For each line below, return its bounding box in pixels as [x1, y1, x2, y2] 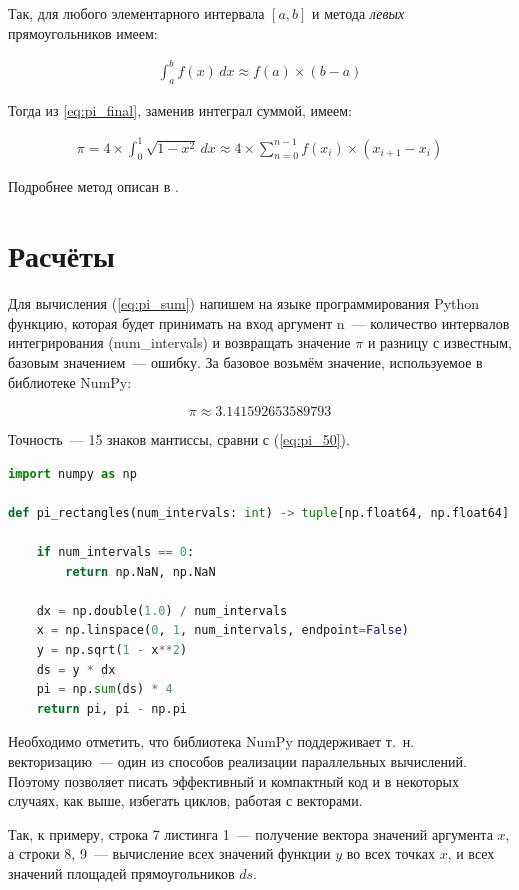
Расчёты [8, 235, 115, 276]
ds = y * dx [36, 662, 116, 677]
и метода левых [312, 3, 405, 23]
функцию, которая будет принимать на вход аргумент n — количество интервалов [8, 312, 510, 333]
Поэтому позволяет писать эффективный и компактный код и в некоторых [8, 770, 459, 791]
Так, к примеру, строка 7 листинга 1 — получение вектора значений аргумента [8, 823, 493, 844]
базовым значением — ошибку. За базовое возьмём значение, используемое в [8, 351, 483, 372]
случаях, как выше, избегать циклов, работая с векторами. [8, 790, 363, 811]
